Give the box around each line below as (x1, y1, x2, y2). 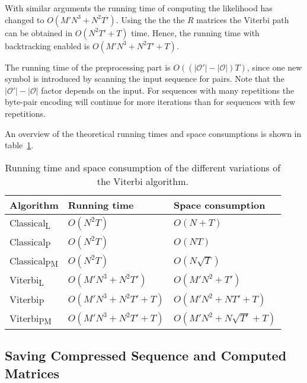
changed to (5, 13, 44, 25)
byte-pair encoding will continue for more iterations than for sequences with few (5, 95, 296, 108)
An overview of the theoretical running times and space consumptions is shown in (5, 127, 302, 139)
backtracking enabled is (5, 39, 90, 52)
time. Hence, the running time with (131, 26, 260, 39)
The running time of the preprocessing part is (5, 60, 171, 73)
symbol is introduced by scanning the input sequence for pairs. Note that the (5, 72, 284, 85)
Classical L (9, 215, 50, 231)
